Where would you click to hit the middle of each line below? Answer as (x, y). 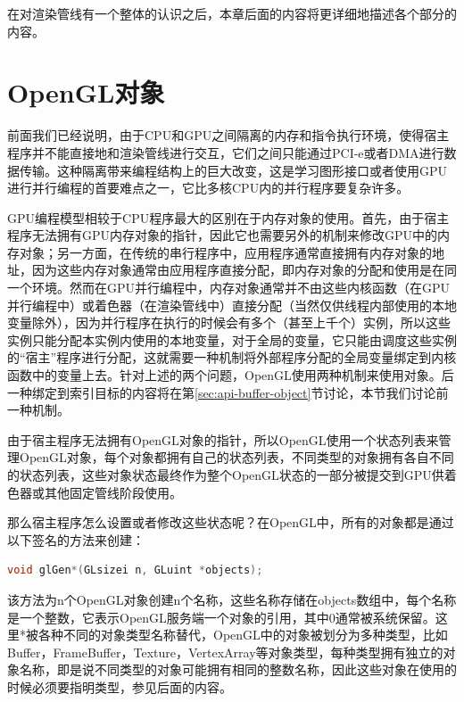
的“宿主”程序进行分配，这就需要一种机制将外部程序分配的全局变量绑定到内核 (232, 357)
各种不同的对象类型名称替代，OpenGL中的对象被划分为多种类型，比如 (243, 635)
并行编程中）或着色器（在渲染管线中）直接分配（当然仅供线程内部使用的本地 (232, 305)
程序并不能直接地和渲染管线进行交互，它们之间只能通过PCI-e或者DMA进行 (226, 152)
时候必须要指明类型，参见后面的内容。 (120, 686)
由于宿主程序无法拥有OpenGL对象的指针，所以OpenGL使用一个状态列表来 (223, 439)
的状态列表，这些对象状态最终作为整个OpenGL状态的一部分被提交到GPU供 (226, 475)
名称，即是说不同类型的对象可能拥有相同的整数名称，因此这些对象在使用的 (238, 669)
